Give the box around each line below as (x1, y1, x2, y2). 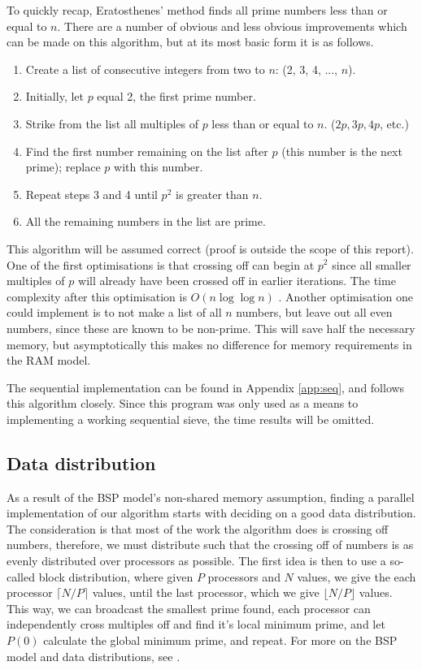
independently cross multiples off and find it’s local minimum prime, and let (7, 616, 385, 633)
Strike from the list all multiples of (25, 115, 198, 132)
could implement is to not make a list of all (7, 304, 222, 321)
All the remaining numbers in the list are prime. (25, 213, 266, 230)
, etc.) (380, 115, 409, 132)
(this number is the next (281, 142, 402, 159)
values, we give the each (297, 568, 416, 585)
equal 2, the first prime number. (97, 88, 256, 105)
